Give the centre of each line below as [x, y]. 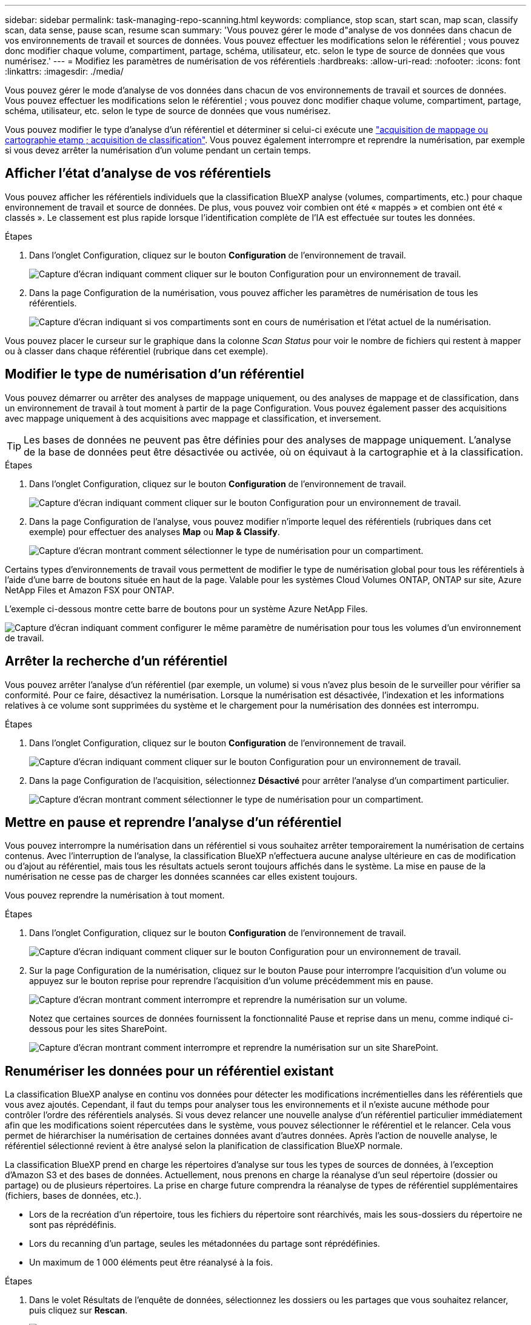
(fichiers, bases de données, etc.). [73, 1196]
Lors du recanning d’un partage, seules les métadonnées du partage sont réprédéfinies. [205, 1244]
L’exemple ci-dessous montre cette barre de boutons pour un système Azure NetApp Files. [186, 609]
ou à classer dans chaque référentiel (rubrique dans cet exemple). [137, 351]
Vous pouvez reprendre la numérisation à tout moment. [115, 895]
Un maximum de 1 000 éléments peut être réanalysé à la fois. [151, 1263]
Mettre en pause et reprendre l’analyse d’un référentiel [173, 822]
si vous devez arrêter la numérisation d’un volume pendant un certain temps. [158, 150]
